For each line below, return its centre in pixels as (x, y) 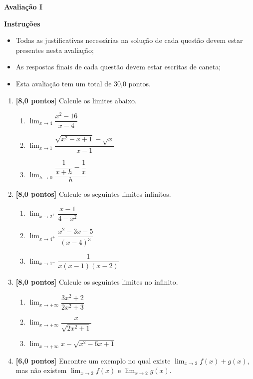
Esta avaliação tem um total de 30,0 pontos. (83, 83)
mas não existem (41, 370)
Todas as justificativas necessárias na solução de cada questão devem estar (129, 40)
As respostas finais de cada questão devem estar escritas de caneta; (118, 67)
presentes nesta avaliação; (55, 50)
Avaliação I (23, 6)
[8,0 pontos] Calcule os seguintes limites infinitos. (93, 194)
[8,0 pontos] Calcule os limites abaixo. (76, 100)
